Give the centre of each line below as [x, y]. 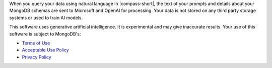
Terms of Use [36, 43]
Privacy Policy [37, 57]
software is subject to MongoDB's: [45, 34]
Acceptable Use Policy [45, 50]
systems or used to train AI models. [46, 17]
